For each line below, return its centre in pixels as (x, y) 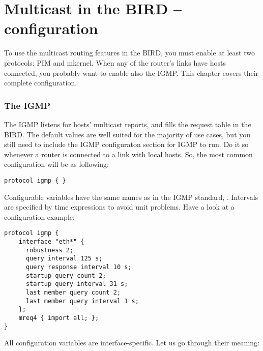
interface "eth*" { (51, 241)
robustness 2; (50, 250)
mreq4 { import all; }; (59, 318)
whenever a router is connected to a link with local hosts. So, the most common (128, 154)
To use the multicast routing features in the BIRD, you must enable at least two (129, 53)
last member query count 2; (73, 292)
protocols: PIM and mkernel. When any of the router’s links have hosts (115, 62)
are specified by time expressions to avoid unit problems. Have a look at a (119, 207)
